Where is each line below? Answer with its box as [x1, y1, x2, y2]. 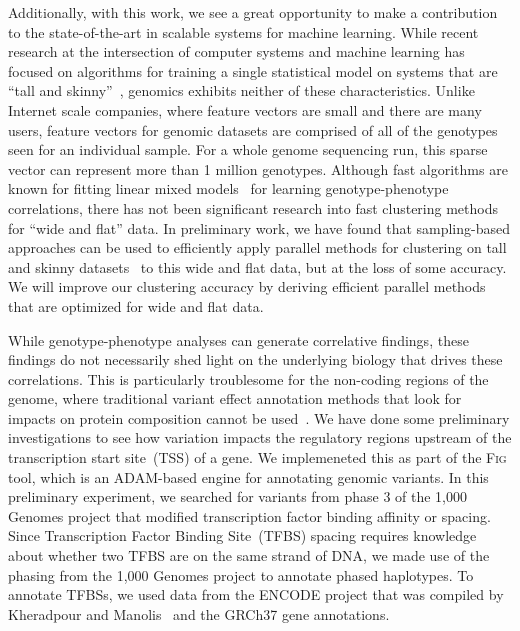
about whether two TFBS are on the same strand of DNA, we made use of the [8, 545, 490, 566]
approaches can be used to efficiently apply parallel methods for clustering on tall [8, 237, 507, 258]
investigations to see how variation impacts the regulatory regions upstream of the [8, 427, 512, 448]
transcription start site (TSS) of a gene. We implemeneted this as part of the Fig [8, 447, 507, 468]
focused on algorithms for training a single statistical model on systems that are [8, 60, 498, 81]
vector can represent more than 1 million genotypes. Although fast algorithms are [8, 158, 508, 179]
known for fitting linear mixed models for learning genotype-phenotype [8, 178, 449, 199]
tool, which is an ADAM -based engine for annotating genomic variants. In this [8, 466, 489, 487]
